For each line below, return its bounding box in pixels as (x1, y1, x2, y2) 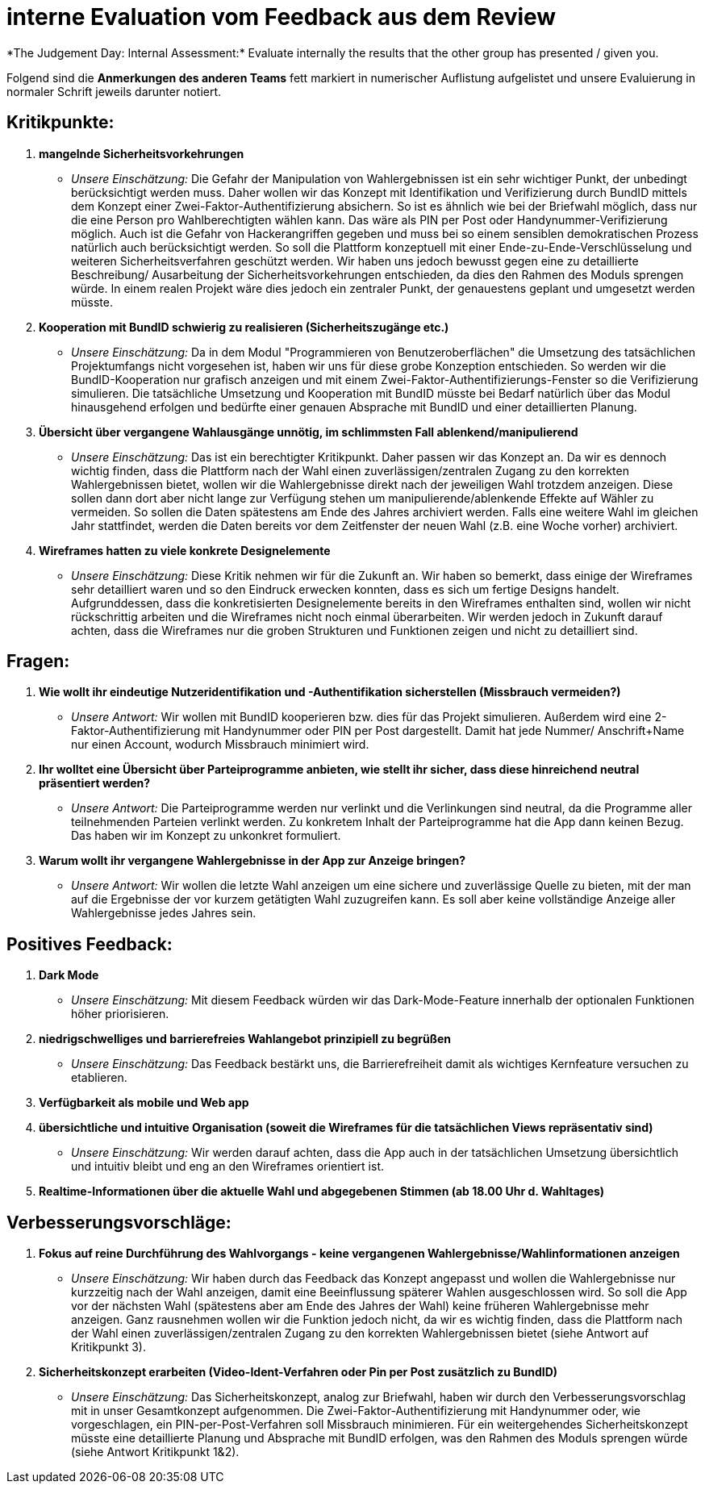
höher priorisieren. (71, 1007, 169, 1021)
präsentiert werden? (39, 776, 151, 791)
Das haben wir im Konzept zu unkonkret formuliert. (71, 828, 341, 843)
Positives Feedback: (6, 933, 173, 954)
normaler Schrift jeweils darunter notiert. (6, 84, 222, 98)
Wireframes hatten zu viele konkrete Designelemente (39, 543, 331, 557)
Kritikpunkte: (6, 112, 115, 133)
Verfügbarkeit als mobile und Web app (39, 1096, 249, 1110)
